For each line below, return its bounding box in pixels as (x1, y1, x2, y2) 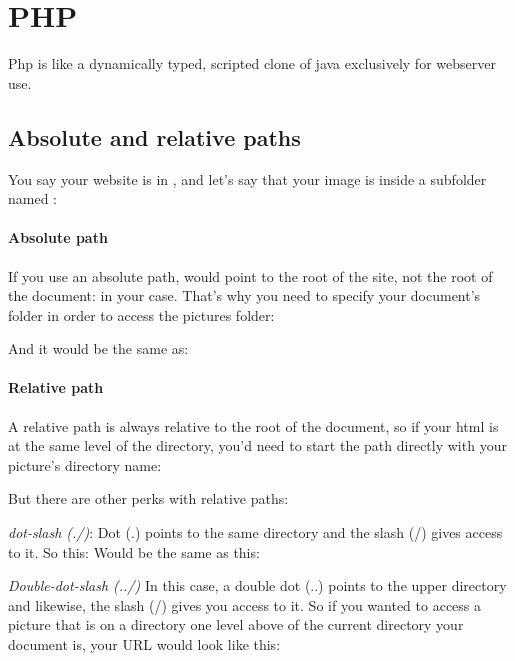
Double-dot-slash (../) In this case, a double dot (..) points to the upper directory (8, 575, 507, 596)
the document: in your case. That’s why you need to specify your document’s (8, 285, 481, 306)
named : (8, 188, 57, 209)
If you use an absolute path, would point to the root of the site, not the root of (8, 265, 493, 286)
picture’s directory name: (8, 454, 162, 475)
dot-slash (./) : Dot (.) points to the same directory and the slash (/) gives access (8, 522, 503, 543)
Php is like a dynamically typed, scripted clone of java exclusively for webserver (8, 53, 496, 74)
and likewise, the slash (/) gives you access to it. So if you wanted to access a (8, 594, 482, 615)
